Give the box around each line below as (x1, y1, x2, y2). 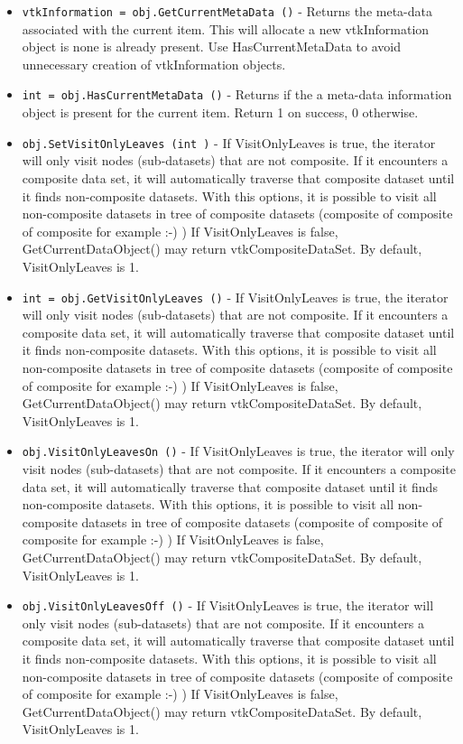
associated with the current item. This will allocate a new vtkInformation (22, 19, 430, 38)
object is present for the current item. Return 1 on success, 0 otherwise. (22, 103, 419, 122)
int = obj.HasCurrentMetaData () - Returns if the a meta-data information (22, 85, 452, 104)
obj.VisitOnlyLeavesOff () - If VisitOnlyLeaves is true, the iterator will (22, 596, 434, 615)
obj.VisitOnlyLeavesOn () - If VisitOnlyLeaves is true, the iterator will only (22, 442, 455, 460)
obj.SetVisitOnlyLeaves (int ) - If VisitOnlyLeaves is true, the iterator (22, 133, 436, 152)
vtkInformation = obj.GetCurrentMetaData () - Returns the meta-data (22, 2, 432, 20)
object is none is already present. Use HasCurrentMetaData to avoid (22, 37, 401, 56)
